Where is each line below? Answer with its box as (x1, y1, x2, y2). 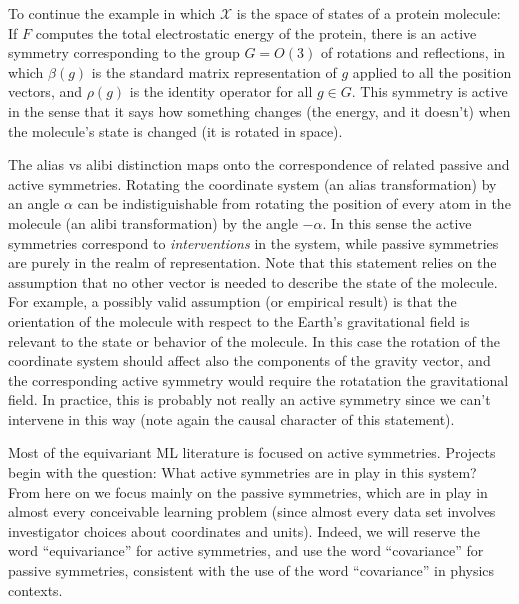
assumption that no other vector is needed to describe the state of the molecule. (8, 271, 498, 292)
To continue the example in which (8, 3, 216, 23)
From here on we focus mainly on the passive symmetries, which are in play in (8, 481, 488, 502)
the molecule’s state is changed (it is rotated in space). (8, 120, 343, 141)
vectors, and (8, 81, 83, 102)
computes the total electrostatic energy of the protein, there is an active (35, 22, 477, 43)
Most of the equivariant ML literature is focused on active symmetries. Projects (8, 442, 496, 463)
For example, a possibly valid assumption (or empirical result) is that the (8, 291, 457, 312)
